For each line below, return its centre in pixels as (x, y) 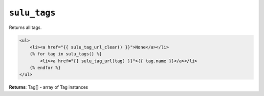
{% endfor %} (45, 68)
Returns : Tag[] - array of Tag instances (48, 87)
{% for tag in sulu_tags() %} (66, 54)
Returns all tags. (25, 27)
